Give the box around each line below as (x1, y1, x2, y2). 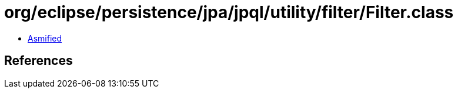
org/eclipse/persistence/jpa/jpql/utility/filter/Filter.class (4, 2, 454, 22)
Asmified (28, 33, 62, 43)
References (4, 53, 73, 68)
